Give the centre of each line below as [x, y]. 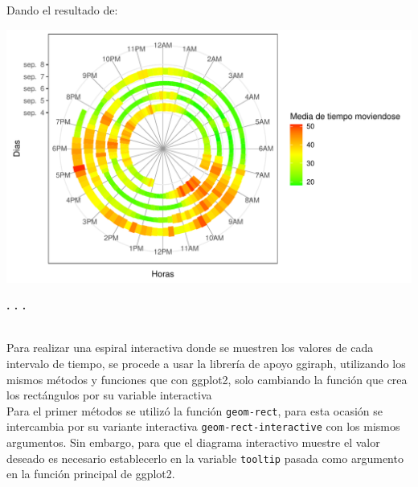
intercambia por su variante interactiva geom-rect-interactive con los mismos [203, 426]
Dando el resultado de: [62, 10]
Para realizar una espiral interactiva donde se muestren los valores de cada [190, 348]
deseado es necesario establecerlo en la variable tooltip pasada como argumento [205, 458]
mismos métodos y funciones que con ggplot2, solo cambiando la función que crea [207, 379]
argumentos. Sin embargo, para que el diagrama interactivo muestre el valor [193, 442]
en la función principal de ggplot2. [91, 474]
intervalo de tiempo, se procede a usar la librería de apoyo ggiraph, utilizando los [206, 363]
